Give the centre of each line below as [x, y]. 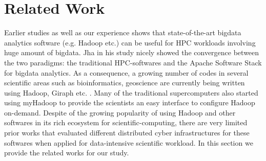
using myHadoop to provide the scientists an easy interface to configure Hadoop [130, 102]
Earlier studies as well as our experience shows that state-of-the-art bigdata [123, 32]
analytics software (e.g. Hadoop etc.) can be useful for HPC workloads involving [130, 42]
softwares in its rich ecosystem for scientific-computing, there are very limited [126, 122]
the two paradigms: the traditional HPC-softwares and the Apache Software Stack [133, 62]
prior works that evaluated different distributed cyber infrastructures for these [127, 133]
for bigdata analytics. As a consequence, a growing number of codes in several [126, 72]
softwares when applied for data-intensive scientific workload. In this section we [129, 142]
